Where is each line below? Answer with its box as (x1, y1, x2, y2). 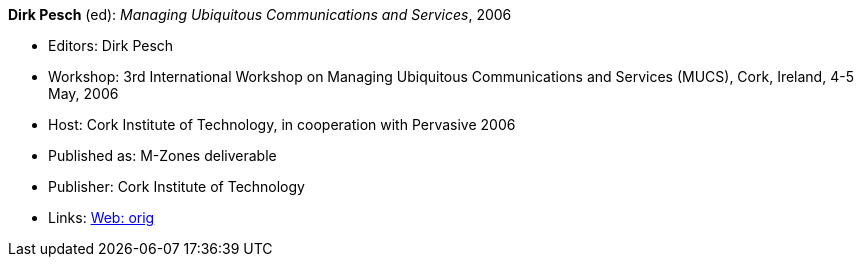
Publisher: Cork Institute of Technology (48, 178, 305, 195)
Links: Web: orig (48, 209, 155, 226)
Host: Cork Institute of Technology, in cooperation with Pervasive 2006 (48, 116, 516, 133)
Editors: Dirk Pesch (48, 37, 174, 54)
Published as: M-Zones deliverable (48, 147, 277, 164)
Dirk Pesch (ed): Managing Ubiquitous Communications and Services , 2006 (8, 6, 512, 23)
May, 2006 (48, 85, 119, 102)
